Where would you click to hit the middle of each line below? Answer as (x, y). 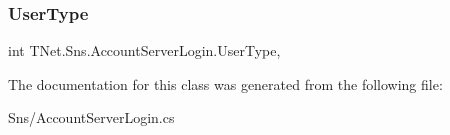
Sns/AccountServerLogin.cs (91, 117)
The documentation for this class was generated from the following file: (225, 83)
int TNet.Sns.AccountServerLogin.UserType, (144, 50)
